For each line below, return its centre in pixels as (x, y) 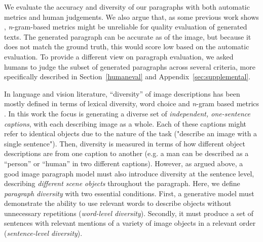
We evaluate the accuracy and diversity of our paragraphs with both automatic (127, 7)
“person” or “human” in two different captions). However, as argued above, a (124, 163)
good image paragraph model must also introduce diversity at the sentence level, (129, 173)
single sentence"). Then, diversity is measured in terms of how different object (125, 143)
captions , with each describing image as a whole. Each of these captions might (125, 123)
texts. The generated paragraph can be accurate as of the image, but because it (128, 36)
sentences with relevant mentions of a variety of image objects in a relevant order (130, 223)
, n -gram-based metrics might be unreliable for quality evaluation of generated (126, 27)
